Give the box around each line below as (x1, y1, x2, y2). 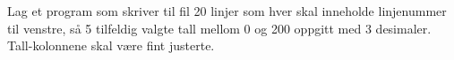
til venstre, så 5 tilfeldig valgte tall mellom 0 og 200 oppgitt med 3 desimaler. (7, 19, 432, 37)
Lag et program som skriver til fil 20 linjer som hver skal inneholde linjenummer (7, 2, 447, 19)
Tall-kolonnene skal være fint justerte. (7, 36, 215, 55)
